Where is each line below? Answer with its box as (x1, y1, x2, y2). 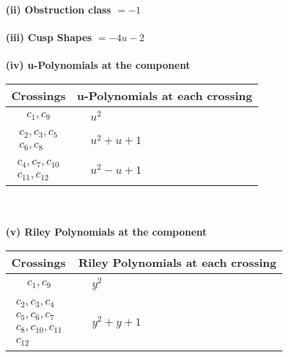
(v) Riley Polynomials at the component (6, 224, 207, 239)
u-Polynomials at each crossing (77, 87, 253, 104)
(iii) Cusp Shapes (6, 30, 92, 45)
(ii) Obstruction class (6, 2, 111, 16)
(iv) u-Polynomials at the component (6, 57, 191, 72)
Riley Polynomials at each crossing (78, 253, 277, 270)
